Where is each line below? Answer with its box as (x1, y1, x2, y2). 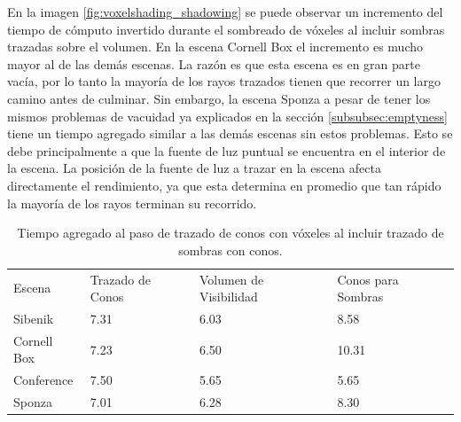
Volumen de (199, 270, 264, 288)
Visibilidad (199, 287, 258, 306)
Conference (13, 371, 74, 389)
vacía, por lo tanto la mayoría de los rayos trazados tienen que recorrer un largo (7, 72, 441, 90)
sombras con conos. (178, 240, 283, 259)
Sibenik (13, 309, 54, 327)
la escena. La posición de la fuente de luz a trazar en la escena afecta (7, 159, 381, 177)
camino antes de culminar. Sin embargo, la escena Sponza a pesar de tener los (7, 89, 431, 107)
